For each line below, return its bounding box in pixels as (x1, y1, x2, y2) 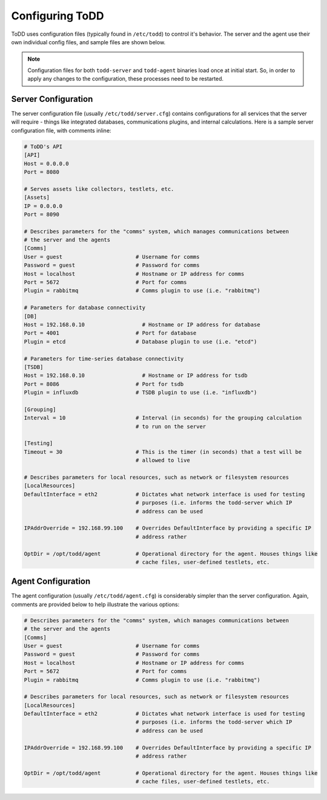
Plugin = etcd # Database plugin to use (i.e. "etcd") (24, 338, 257, 345)
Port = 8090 (24, 211, 60, 218)
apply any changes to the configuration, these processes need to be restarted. (27, 75, 224, 82)
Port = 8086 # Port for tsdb (24, 381, 184, 387)
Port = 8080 (24, 168, 60, 175)
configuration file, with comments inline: (11, 127, 111, 134)
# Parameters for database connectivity (24, 304, 145, 312)
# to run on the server (135, 423, 206, 430)
